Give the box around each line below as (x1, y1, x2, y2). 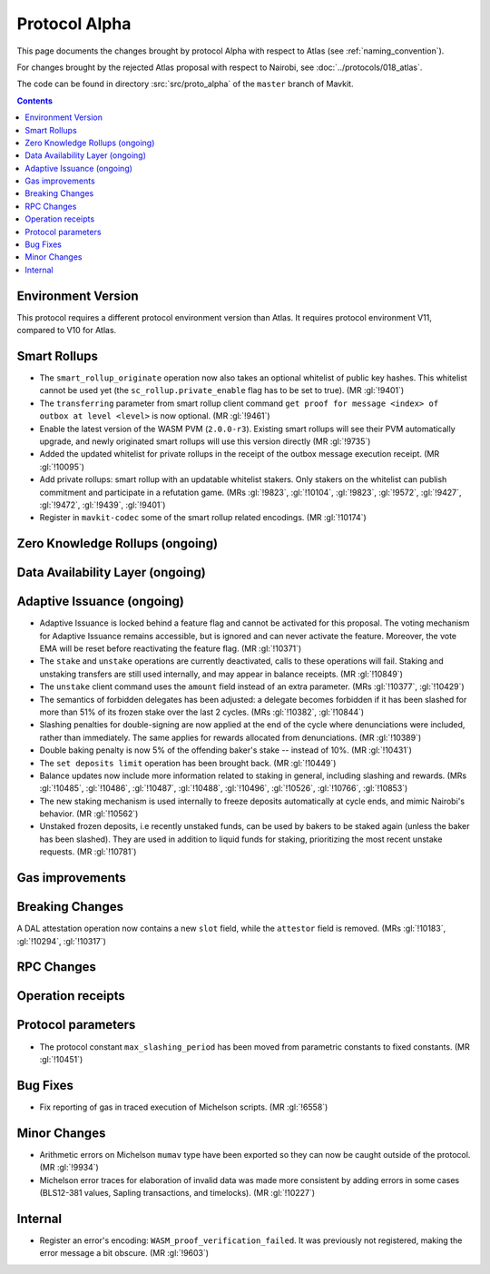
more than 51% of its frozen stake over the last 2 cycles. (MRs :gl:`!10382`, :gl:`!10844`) (39, 706, 365, 717)
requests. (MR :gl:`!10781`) (39, 846, 137, 857)
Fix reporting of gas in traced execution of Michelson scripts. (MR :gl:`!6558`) (39, 1101, 328, 1112)
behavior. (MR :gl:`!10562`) (39, 808, 139, 819)
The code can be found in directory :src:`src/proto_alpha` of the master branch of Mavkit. (16, 78, 354, 90)
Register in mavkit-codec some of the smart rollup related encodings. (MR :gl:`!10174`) (39, 512, 367, 523)
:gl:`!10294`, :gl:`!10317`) (16, 935, 106, 946)
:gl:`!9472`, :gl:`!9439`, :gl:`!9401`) (39, 499, 166, 510)
